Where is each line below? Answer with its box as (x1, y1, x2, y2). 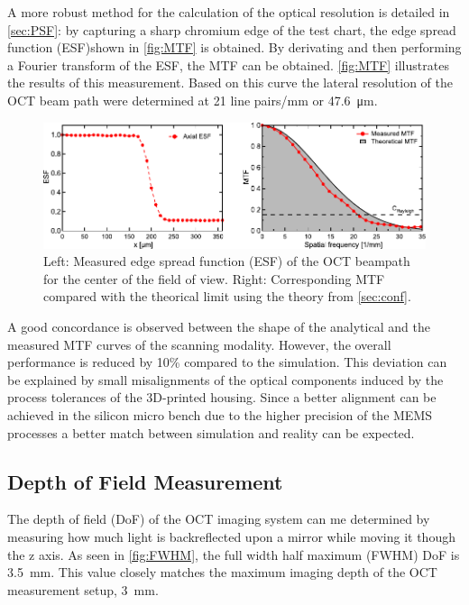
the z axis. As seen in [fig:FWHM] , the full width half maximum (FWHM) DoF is (7, 545, 460, 564)
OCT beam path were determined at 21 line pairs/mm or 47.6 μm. (7, 90, 378, 109)
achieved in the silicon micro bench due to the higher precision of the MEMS (7, 405, 433, 424)
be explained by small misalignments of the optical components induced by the (7, 370, 444, 389)
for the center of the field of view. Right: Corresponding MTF (43, 269, 385, 288)
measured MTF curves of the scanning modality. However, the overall (7, 335, 391, 353)
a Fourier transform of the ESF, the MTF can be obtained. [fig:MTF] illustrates (7, 55, 449, 74)
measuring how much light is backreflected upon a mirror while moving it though (7, 527, 455, 545)
